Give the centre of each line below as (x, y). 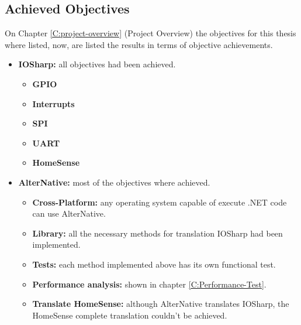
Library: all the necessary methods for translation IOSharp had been (158, 233)
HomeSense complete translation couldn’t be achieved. (130, 315)
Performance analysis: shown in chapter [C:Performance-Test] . (149, 284)
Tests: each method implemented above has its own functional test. (154, 264)
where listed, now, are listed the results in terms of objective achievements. (139, 44)
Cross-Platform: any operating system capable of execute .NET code (160, 202)
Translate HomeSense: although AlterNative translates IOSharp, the (161, 304)
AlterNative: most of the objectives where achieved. (114, 182)
